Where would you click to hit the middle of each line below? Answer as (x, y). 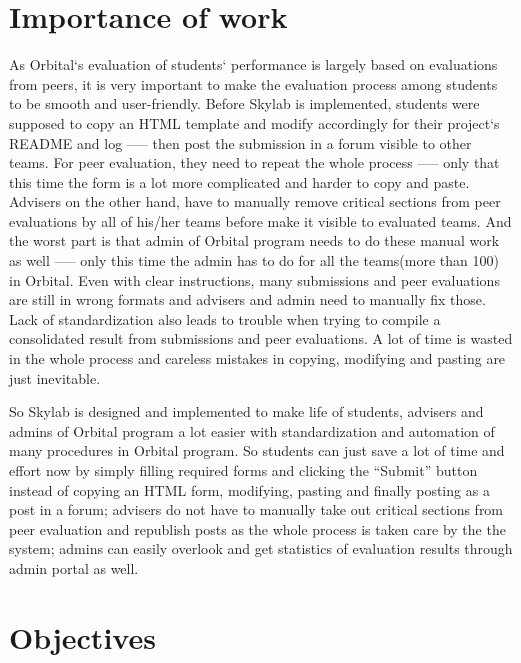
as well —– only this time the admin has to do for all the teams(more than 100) (254, 260)
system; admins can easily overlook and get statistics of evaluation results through (261, 548)
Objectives (82, 636)
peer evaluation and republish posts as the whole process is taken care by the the (257, 528)
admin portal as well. (74, 567)
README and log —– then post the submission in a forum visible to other (240, 142)
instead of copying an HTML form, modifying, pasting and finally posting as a (249, 489)
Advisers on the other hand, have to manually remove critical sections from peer (255, 201)
